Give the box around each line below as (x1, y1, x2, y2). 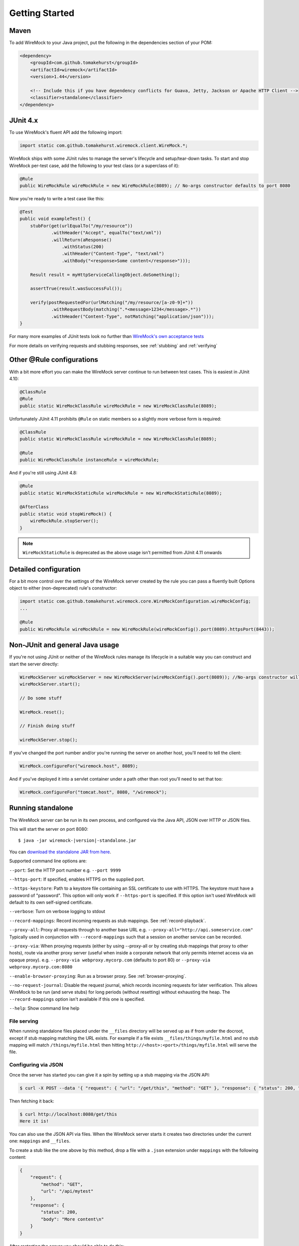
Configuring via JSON (9, 1062, 63, 1069)
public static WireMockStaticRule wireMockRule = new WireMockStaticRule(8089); (19, 490, 222, 496)
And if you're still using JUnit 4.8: (9, 470, 78, 476)
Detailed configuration (9, 565, 81, 573)
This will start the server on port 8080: (9, 826, 89, 832)
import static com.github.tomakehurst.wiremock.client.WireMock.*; (19, 143, 188, 149)
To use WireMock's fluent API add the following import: (9, 130, 123, 136)
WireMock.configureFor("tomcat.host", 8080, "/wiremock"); (19, 789, 167, 795)
